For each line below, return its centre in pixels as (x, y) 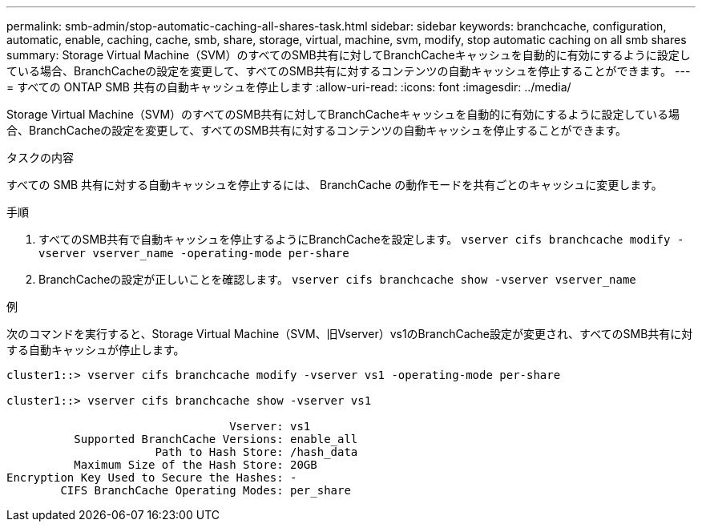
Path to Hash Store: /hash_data (256, 452)
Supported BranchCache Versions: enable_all (216, 439)
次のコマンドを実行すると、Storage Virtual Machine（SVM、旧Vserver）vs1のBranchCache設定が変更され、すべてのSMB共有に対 (350, 334)
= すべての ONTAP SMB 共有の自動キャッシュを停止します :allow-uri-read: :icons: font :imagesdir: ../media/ (289, 87)
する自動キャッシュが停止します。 (96, 350)
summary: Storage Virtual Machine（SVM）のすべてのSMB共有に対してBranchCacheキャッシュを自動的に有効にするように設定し (349, 55)
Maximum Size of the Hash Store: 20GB (196, 465)
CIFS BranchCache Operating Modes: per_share (206, 490)
